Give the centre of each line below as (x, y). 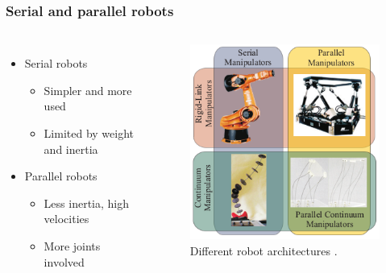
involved (64, 261)
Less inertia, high (86, 203)
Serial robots (56, 63)
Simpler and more (88, 90)
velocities (66, 219)
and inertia (71, 149)
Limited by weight (89, 133)
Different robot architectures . (264, 251)
